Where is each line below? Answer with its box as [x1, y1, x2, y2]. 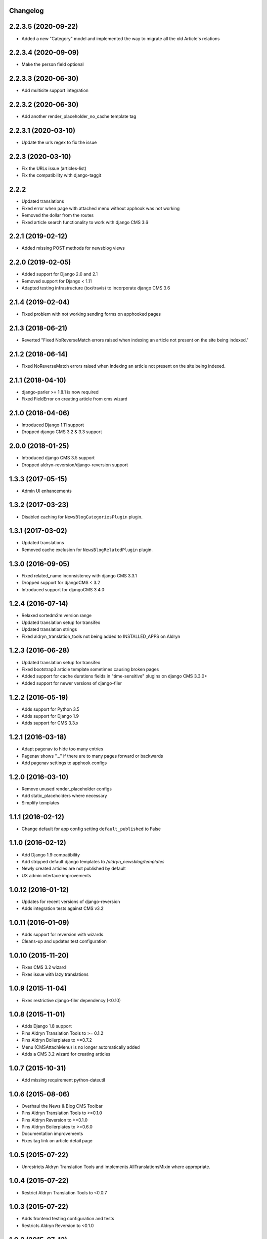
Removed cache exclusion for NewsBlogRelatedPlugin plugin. [21, 547, 153, 553]
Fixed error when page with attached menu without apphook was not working [21, 205, 180, 211]
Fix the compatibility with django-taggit [21, 172, 101, 178]
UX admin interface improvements [21, 872, 91, 878]
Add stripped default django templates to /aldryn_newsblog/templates [21, 858, 165, 864]
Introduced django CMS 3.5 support [21, 455, 95, 461]
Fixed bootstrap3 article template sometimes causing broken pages [21, 666, 159, 672]
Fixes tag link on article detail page [21, 1137, 92, 1143]
